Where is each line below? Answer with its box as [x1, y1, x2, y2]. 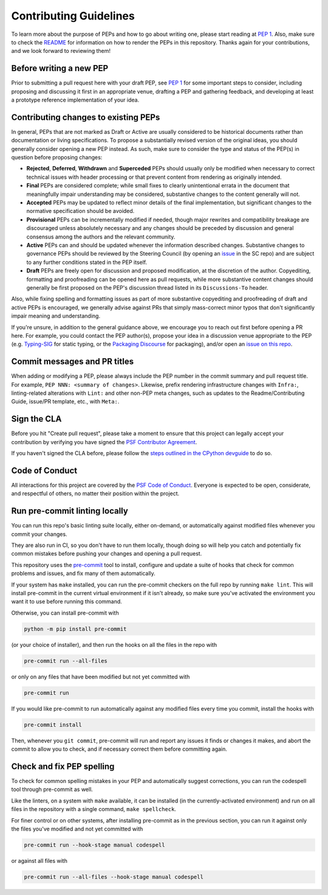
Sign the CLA [11, 414, 62, 424]
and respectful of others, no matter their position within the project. [11, 490, 180, 497]
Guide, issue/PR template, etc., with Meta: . [11, 398, 120, 405]
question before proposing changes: [11, 154, 103, 161]
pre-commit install [24, 721, 82, 728]
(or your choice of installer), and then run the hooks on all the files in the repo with [11, 641, 217, 648]
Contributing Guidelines [11, 9, 135, 23]
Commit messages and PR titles [11, 357, 134, 367]
